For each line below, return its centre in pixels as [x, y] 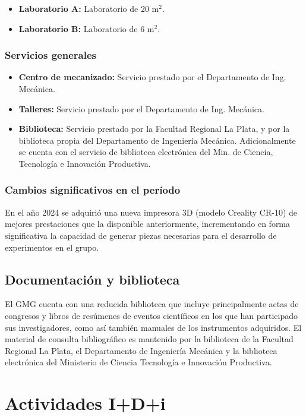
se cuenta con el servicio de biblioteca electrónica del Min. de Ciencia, [146, 152]
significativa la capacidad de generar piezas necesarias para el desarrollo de [141, 235]
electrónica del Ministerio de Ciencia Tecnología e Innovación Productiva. [138, 362]
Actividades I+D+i [85, 403]
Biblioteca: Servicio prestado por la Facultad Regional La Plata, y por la [154, 129]
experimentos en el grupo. [52, 247]
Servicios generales [51, 55]
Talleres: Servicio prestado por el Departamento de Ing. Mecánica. [141, 108]
